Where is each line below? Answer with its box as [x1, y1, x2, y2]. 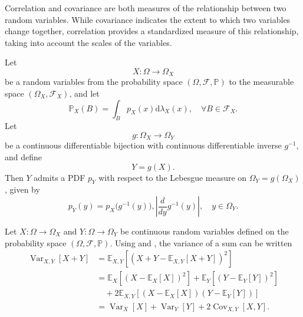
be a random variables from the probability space [5, 75, 183, 88]
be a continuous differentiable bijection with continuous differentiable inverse [5, 139, 282, 151]
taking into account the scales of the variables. [5, 36, 172, 48]
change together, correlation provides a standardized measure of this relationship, [5, 25, 299, 37]
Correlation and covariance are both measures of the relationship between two [5, 2, 286, 14]
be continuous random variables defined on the [120, 225, 289, 237]
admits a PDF [34, 171, 85, 183]
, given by [5, 183, 40, 196]
